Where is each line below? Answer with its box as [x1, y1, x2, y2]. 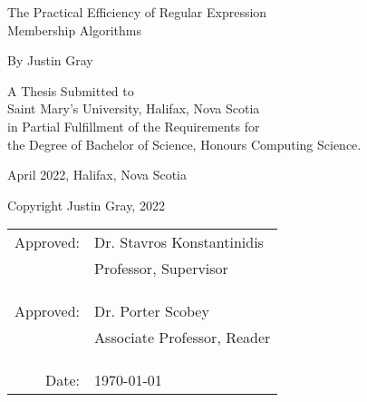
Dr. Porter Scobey [94, 300, 209, 322]
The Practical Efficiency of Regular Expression [7, 3, 267, 21]
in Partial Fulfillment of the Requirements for [7, 116, 260, 135]
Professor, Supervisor [94, 258, 228, 279]
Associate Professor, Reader [94, 327, 271, 348]
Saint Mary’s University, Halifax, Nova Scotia [7, 99, 260, 118]
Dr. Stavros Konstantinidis [94, 231, 264, 253]
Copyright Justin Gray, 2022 [7, 195, 165, 214]
